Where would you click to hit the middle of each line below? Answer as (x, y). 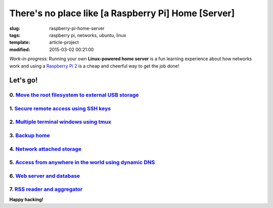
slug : (15, 28)
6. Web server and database (45, 176)
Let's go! (24, 80)
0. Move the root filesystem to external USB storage (74, 95)
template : (20, 43)
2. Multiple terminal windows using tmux (60, 122)
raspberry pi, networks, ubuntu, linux (88, 35)
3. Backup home (30, 135)
